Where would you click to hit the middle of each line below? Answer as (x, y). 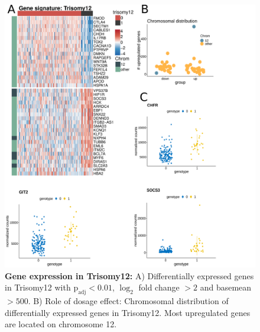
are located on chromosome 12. (61, 324)
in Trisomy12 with (38, 287)
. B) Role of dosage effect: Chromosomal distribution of (128, 301)
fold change (159, 287)
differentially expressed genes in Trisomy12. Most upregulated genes (128, 312)
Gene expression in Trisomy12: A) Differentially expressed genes (129, 275)
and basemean (226, 287)
